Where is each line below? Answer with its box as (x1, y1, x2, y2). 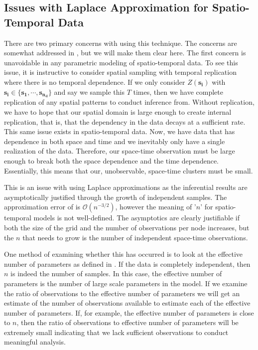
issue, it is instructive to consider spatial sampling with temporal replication (4, 67, 237, 77)
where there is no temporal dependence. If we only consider (4, 76, 185, 87)
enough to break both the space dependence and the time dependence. (4, 155, 219, 166)
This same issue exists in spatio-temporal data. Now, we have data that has (4, 126, 235, 137)
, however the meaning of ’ (115, 201, 196, 212)
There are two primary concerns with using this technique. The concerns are (4, 37, 237, 48)
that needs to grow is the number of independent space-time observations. (22, 232, 248, 242)
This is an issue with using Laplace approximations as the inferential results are (4, 182, 248, 192)
